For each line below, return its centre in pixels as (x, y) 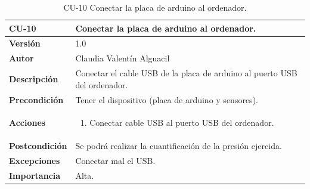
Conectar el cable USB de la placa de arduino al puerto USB (186, 73)
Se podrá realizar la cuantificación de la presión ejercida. (179, 146)
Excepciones (35, 161)
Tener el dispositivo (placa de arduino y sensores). (167, 99)
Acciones (27, 123)
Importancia (35, 175)
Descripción (34, 78)
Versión (25, 43)
